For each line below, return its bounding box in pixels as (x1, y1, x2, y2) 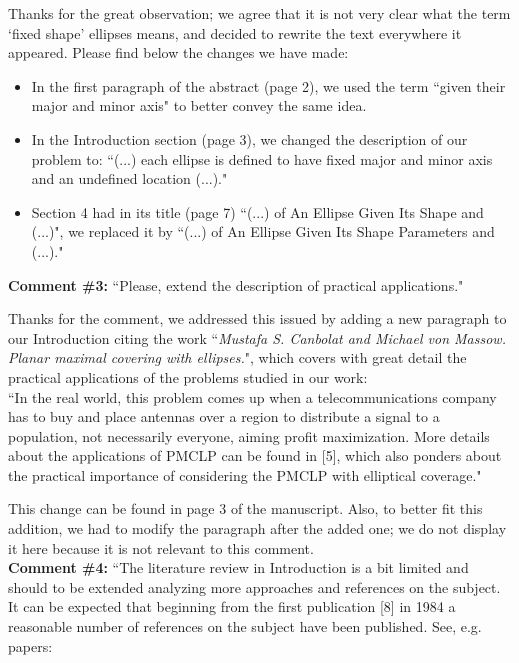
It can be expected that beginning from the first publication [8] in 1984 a (8, 596, 456, 617)
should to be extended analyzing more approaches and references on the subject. (8, 576, 501, 597)
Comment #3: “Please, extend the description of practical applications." (8, 274, 464, 295)
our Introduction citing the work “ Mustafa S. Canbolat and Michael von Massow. (8, 327, 506, 348)
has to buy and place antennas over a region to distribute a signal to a (8, 406, 440, 427)
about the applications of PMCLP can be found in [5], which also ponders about (8, 445, 502, 466)
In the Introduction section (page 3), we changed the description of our (31, 128, 468, 149)
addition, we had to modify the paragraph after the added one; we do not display (8, 518, 507, 539)
